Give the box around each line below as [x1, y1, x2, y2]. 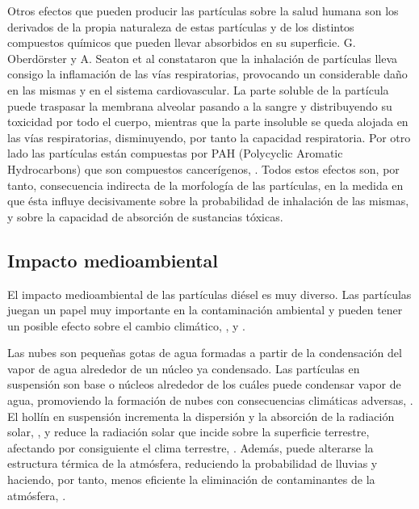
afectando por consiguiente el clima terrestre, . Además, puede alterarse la [7, 439, 374, 456]
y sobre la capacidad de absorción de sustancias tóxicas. [7, 208, 283, 225]
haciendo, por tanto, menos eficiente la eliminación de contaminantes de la [7, 471, 375, 488]
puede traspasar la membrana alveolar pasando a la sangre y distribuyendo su [7, 97, 392, 114]
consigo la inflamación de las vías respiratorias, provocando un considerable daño [7, 65, 408, 82]
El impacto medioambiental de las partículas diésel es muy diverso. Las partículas [7, 285, 412, 302]
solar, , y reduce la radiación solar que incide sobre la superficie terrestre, [7, 423, 370, 440]
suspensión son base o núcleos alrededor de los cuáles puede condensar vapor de [7, 376, 401, 393]
